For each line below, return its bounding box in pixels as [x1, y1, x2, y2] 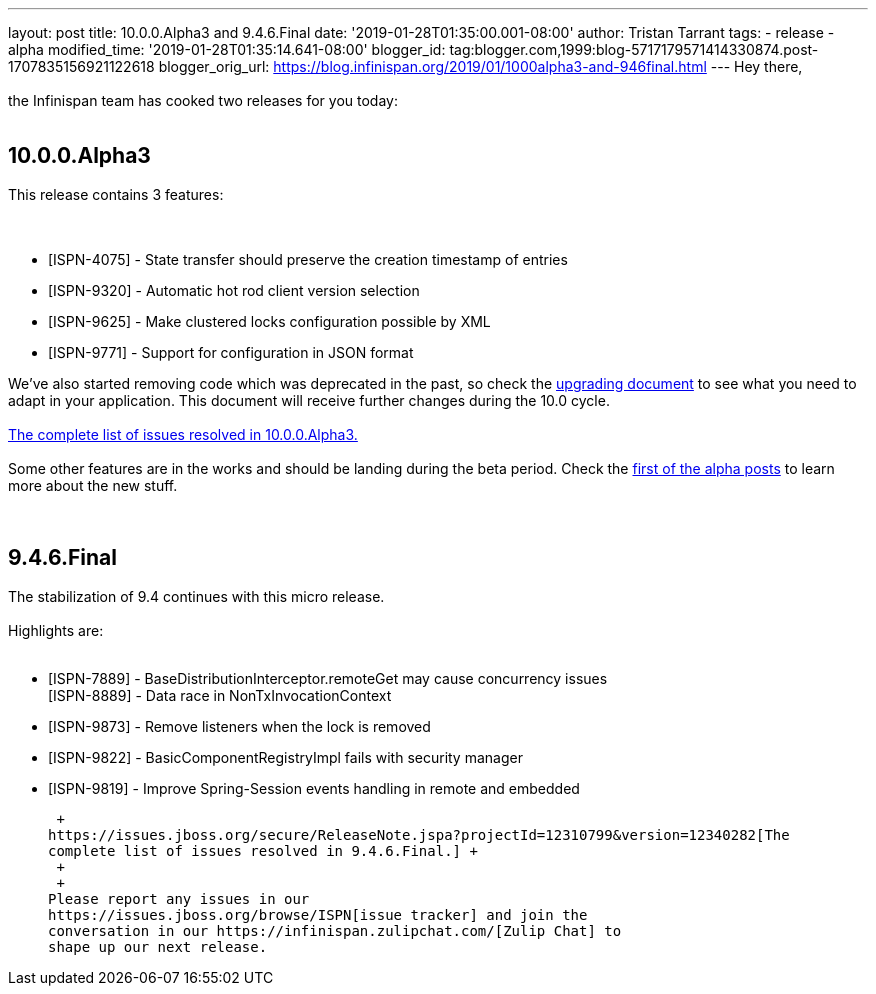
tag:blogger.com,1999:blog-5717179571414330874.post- [449, 41, 819, 58]
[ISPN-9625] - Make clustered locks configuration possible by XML [48, 312, 491, 330]
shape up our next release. [48, 938, 268, 955]
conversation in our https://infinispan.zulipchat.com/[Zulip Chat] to [48, 922, 622, 939]
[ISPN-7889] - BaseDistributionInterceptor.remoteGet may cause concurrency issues [48, 669, 608, 687]
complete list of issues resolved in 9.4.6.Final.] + [48, 842, 478, 859]
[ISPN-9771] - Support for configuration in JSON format [48, 343, 414, 361]
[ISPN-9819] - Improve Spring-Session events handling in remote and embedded [48, 779, 580, 797]
